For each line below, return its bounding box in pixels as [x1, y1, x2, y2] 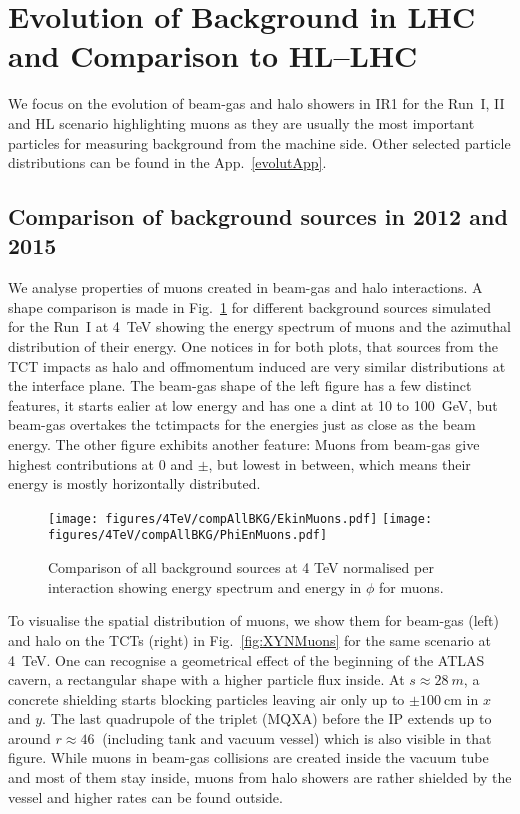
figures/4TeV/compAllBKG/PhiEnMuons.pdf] [48, 528, 328, 543]
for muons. [379, 576, 444, 597]
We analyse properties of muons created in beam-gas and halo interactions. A [8, 277, 483, 298]
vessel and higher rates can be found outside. [8, 786, 283, 807]
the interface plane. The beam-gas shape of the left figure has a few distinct [8, 375, 472, 396]
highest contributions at [8, 453, 155, 474]
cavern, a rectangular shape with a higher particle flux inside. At [8, 669, 405, 690]
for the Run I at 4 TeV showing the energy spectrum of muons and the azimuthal [8, 316, 511, 337]
